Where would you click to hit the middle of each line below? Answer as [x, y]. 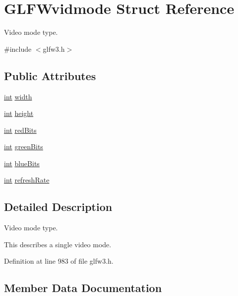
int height [19, 113]
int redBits [20, 130]
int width [18, 96]
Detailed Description [58, 207]
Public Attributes [50, 75]
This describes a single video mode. [58, 244]
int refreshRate [27, 180]
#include [18, 49]
